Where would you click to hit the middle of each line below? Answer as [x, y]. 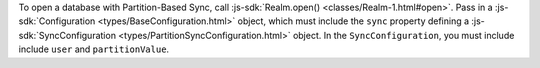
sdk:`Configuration [57, 21]
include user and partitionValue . [94, 49]
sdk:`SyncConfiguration [67, 35]
